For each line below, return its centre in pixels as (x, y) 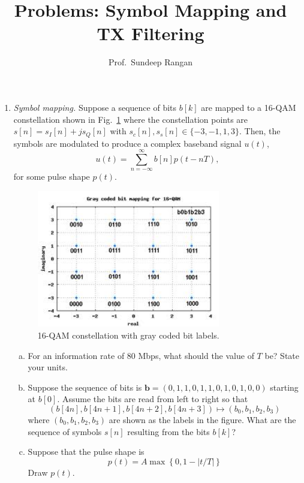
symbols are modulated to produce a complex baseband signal (127, 143)
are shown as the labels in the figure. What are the (202, 419)
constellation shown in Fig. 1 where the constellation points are (131, 119)
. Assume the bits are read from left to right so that (153, 399)
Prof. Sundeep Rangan (151, 62)
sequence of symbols (65, 431)
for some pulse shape (52, 176)
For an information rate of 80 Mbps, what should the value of (141, 355)
